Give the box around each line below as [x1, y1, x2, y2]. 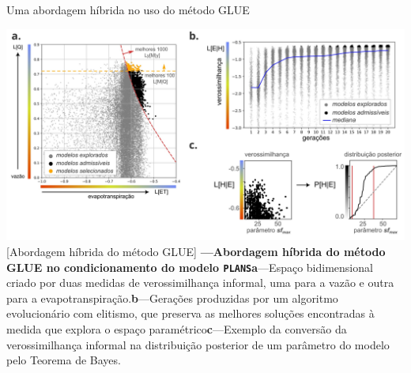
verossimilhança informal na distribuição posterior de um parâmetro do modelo [6, 336, 390, 352]
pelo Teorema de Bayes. [6, 352, 121, 368]
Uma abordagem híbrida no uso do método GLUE [6, 2, 250, 17]
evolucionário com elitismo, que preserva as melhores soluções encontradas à [6, 305, 375, 322]
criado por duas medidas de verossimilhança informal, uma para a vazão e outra [6, 274, 394, 291]
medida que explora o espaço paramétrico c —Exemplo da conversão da [6, 320, 347, 337]
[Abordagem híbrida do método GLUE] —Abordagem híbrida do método [6, 243, 386, 259]
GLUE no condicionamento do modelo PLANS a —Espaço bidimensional [6, 258, 373, 275]
